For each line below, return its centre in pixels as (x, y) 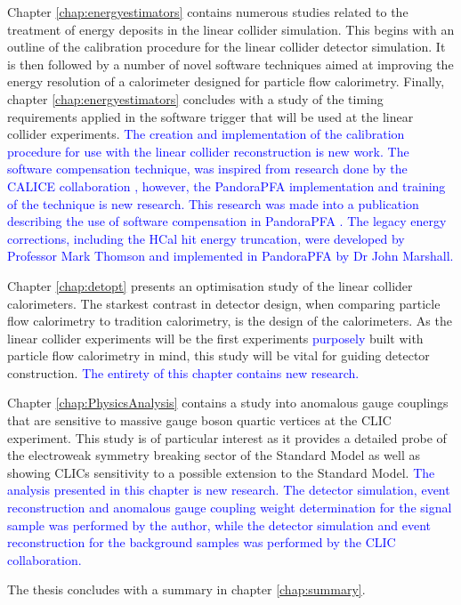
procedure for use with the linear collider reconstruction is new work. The (208, 151)
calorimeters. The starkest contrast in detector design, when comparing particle (224, 303)
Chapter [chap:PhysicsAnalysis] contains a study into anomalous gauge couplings (228, 403)
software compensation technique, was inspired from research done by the (207, 169)
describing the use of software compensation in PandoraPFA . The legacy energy (227, 221)
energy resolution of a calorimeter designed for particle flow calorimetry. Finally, (226, 81)
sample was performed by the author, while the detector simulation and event (219, 524)
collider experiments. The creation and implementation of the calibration (206, 134)
